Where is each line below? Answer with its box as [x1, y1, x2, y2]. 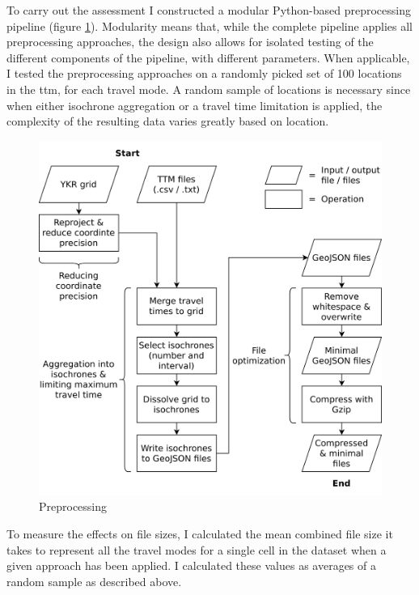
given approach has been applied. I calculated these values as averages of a [6, 557, 376, 574]
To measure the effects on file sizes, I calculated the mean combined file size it [6, 525, 393, 542]
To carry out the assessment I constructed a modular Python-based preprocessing [6, 2, 411, 18]
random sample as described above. [6, 572, 182, 589]
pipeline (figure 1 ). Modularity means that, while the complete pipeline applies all [6, 17, 413, 34]
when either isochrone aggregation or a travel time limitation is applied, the [6, 96, 383, 113]
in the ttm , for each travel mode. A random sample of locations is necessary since [6, 80, 411, 97]
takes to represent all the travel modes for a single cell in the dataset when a [6, 541, 387, 558]
